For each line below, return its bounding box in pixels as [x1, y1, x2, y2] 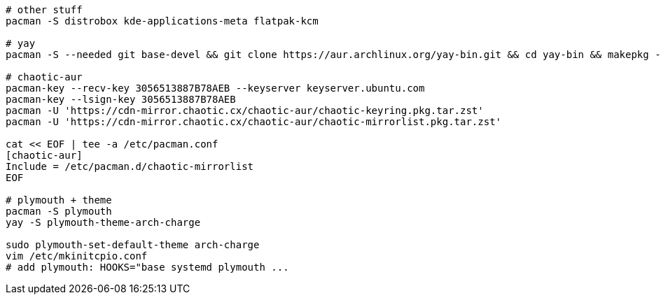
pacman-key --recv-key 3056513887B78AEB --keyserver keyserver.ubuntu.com [6, 83, 425, 94]
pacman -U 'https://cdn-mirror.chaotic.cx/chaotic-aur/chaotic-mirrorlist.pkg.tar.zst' [6, 116, 502, 127]
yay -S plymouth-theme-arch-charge [6, 217, 201, 228]
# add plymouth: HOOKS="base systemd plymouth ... [6, 262, 289, 273]
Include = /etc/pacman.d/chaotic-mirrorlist [6, 161, 254, 172]
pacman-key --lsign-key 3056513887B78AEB [6, 94, 236, 105]
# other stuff [6, 4, 83, 15]
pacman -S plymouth [6, 206, 112, 217]
